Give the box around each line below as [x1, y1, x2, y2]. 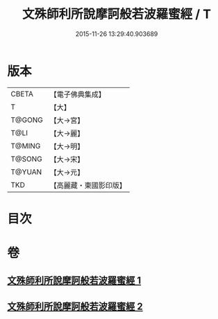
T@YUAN [10, 167, 42, 177]
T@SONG [10, 154, 43, 164]
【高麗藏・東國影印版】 [49, 180, 126, 190]
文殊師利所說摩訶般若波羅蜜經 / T [22, 6, 212, 22]
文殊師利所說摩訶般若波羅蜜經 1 [7, 275, 142, 286]
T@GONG [10, 115, 43, 125]
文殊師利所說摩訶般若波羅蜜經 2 [7, 300, 144, 312]
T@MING [10, 141, 41, 150]
